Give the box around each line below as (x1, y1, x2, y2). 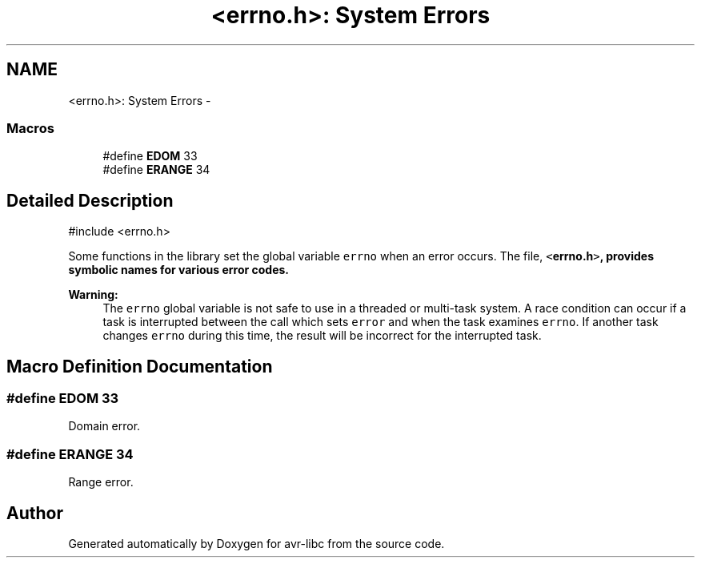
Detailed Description (6, 190, 174, 211)
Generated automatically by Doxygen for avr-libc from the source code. (68, 537, 445, 550)
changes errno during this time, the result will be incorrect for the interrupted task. (102, 328, 542, 343)
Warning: (68, 288, 118, 302)
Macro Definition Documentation (6, 356, 273, 377)
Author (6, 502, 63, 523)
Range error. (68, 475, 134, 489)
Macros (6, 119, 54, 136)
